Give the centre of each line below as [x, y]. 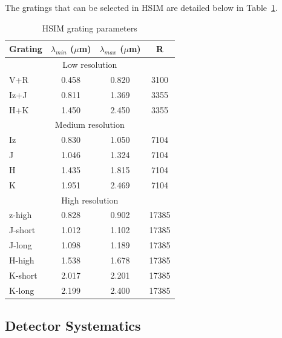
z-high [21, 215]
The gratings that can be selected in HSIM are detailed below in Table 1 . [141, 7]
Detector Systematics [73, 326]
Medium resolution [90, 124]
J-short [22, 230]
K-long [22, 290]
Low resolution [90, 65]
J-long [21, 245]
